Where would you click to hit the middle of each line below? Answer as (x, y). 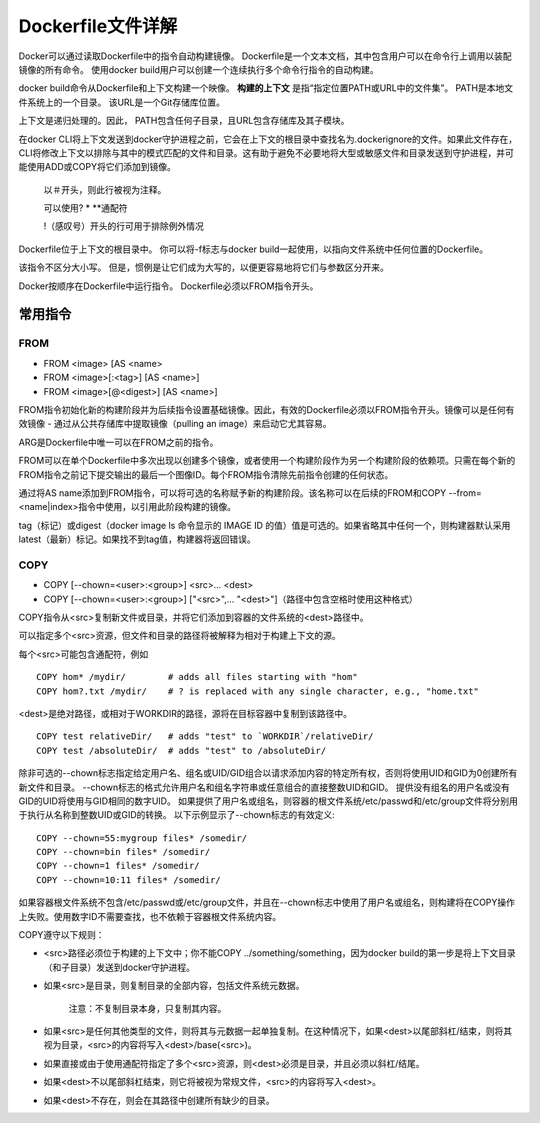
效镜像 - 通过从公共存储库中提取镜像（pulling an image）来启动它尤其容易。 (175, 424)
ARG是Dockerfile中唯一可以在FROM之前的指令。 (118, 442)
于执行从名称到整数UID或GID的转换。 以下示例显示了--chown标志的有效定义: (176, 815)
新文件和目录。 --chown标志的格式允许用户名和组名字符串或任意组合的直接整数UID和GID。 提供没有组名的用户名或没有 (264, 787)
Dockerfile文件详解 (98, 26)
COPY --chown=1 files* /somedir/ (118, 866)
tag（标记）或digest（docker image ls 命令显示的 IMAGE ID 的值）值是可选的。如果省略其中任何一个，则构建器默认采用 (264, 525)
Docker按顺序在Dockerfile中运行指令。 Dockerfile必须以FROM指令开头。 (168, 286)
